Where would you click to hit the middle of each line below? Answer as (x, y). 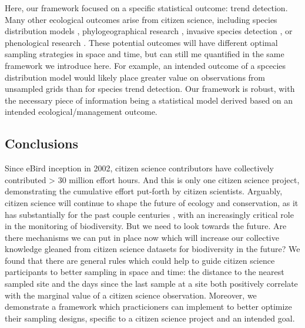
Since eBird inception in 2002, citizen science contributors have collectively (139, 168)
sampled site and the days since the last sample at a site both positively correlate (151, 284)
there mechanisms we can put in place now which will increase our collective (142, 237)
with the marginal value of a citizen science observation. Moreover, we (131, 295)
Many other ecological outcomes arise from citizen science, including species (141, 19)
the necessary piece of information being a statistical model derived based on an (149, 100)
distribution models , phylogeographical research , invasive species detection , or (149, 31)
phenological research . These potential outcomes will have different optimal (141, 42)
